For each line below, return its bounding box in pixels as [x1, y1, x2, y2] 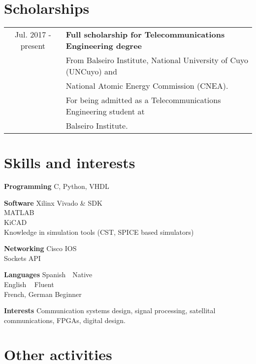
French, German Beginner [4, 289, 82, 299]
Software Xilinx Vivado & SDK [4, 197, 102, 208]
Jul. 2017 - [14, 29, 51, 40]
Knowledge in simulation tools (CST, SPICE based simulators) [4, 226, 194, 237]
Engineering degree [65, 40, 142, 52]
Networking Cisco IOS [4, 243, 77, 254]
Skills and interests [4, 152, 135, 173]
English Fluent [4, 279, 54, 289]
